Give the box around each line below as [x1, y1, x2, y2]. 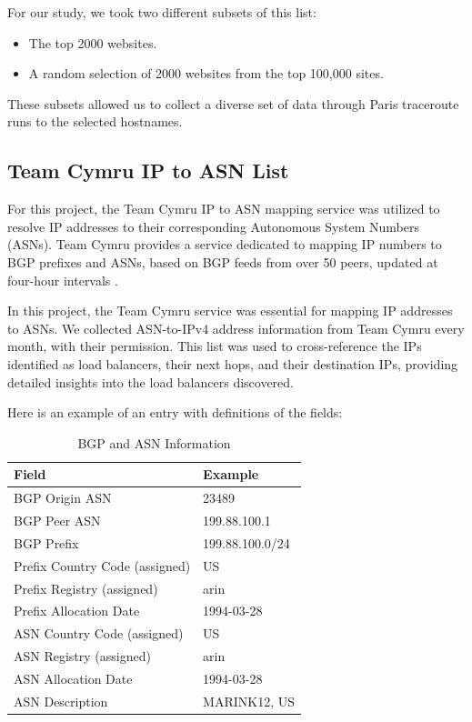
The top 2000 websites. [28, 33, 157, 52]
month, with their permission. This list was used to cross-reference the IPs [7, 336, 422, 356]
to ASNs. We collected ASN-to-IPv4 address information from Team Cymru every [7, 318, 465, 337]
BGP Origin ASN [14, 488, 112, 507]
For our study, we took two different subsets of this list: [7, 3, 316, 21]
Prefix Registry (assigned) [14, 578, 158, 597]
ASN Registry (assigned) [14, 647, 151, 666]
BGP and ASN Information [77, 433, 231, 452]
